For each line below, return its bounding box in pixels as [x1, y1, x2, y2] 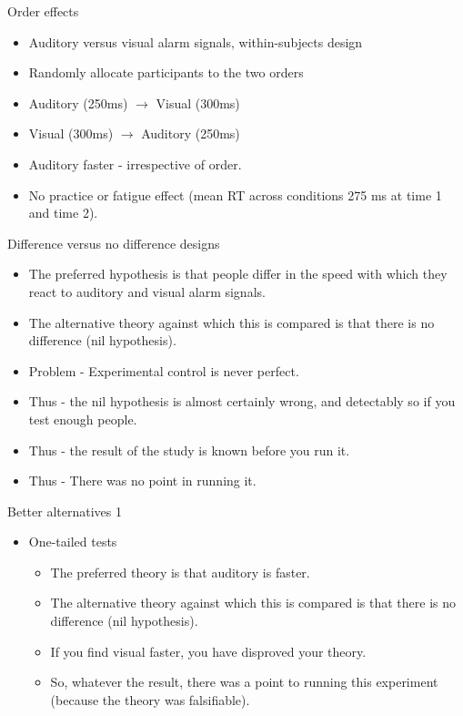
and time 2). [28, 203, 98, 222]
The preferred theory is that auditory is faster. [50, 562, 310, 581]
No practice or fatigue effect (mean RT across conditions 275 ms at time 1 [28, 185, 442, 204]
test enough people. [28, 409, 137, 428]
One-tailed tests [28, 532, 117, 551]
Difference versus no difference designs [7, 233, 220, 252]
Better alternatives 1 [7, 501, 122, 520]
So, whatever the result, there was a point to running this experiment [50, 672, 438, 691]
